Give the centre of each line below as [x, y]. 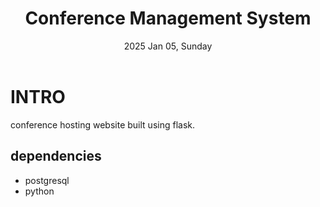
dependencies [56, 156]
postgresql [47, 180]
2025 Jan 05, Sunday [168, 46]
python [39, 191]
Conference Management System [168, 18]
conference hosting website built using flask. [103, 124]
